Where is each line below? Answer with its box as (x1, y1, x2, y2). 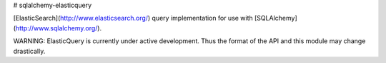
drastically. (13, 47, 46, 55)
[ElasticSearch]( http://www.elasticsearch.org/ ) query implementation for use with (13, 14, 253, 23)
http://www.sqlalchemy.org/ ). (15, 23, 102, 32)
